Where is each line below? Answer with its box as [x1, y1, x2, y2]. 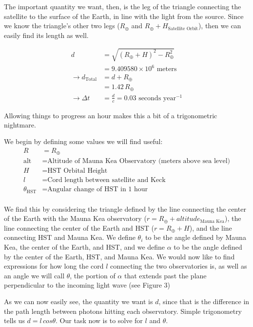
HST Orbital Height [47, 167, 108, 175]
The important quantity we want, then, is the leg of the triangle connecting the [4, 1, 241, 11]
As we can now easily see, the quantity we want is [4, 296, 153, 307]
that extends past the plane [124, 270, 207, 280]
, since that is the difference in [158, 296, 250, 307]
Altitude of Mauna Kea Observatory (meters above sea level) [47, 158, 231, 165]
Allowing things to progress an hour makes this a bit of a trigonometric [4, 110, 217, 120]
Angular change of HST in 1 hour [47, 186, 148, 193]
